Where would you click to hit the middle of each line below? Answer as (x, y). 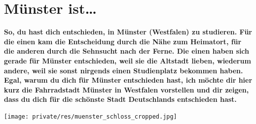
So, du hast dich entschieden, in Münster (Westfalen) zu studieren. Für (128, 32)
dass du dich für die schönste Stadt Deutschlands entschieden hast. (120, 99)
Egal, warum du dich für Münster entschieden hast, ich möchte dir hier (128, 80)
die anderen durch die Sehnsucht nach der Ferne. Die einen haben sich (127, 51)
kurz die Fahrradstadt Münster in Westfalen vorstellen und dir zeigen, (127, 89)
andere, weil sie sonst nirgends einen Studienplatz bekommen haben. (124, 70)
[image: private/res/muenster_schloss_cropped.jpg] (91, 116)
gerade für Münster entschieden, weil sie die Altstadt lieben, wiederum (128, 60)
